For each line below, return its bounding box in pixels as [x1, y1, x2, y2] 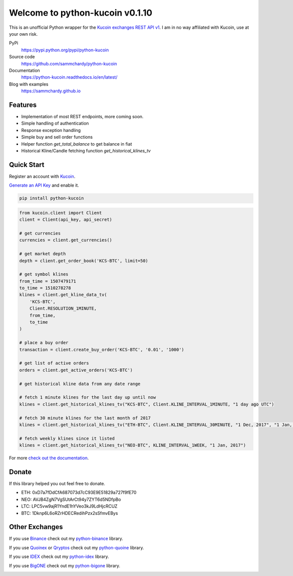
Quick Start [9, 160, 44, 169]
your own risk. [9, 31, 38, 37]
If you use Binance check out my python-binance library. [9, 535, 124, 542]
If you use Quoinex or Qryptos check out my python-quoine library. [9, 545, 144, 551]
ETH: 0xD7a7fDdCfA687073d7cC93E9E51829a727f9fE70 [21, 490, 137, 495]
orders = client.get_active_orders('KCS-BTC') [19, 367, 133, 373]
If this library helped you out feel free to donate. [9, 480, 105, 486]
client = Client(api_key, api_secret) [19, 217, 112, 222]
